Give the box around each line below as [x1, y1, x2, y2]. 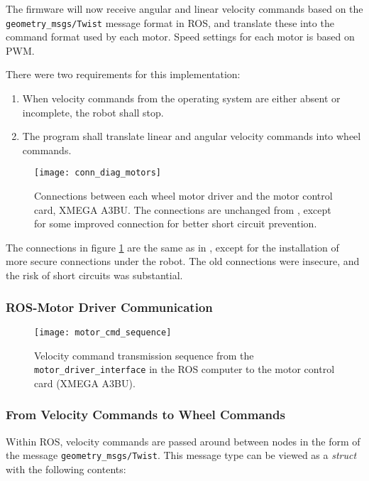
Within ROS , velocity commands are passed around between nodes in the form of [6, 433, 360, 448]
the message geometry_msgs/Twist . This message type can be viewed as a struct [6, 448, 357, 463]
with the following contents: [6, 461, 126, 476]
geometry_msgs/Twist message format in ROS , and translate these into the [6, 15, 334, 30]
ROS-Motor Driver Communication [6, 298, 213, 315]
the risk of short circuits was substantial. [6, 268, 183, 283]
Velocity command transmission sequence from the [34, 347, 254, 362]
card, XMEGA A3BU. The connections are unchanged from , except [34, 202, 331, 217]
